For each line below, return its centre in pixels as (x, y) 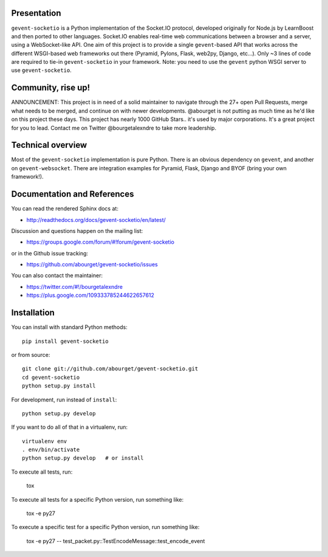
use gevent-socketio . (42, 71)
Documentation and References (73, 194)
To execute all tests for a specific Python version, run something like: (97, 499)
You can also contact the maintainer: (57, 275)
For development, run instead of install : (64, 400)
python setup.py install (59, 386)
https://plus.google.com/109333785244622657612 (91, 296)
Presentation (36, 13)
